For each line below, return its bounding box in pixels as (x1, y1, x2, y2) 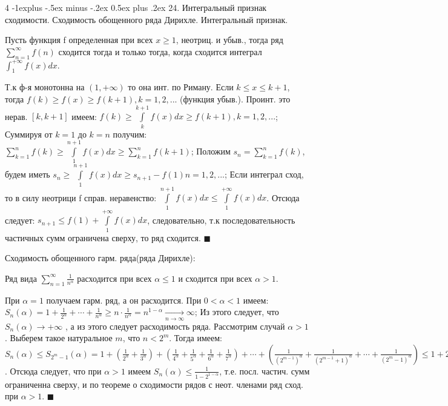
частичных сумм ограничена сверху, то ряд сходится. (5, 231, 201, 244)
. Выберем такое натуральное (5, 331, 113, 344)
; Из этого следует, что (194, 305, 279, 318)
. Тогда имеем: (169, 331, 222, 344)
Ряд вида (5, 271, 37, 284)
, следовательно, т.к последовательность (147, 213, 295, 226)
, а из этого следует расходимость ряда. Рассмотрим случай (65, 319, 285, 332)
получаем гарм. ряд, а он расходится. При (46, 293, 202, 306)
